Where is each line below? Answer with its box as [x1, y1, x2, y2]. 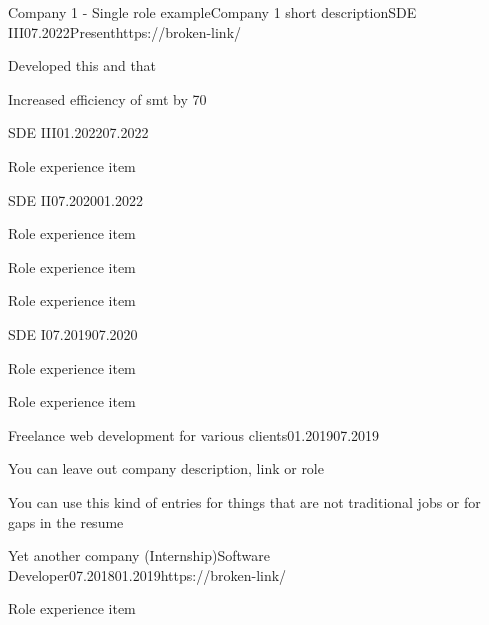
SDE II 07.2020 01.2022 [8, 189, 143, 210]
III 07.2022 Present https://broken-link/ [8, 21, 242, 42]
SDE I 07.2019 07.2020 [8, 323, 138, 344]
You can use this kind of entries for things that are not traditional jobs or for [8, 491, 481, 512]
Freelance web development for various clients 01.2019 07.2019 [8, 424, 380, 445]
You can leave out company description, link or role [8, 458, 324, 479]
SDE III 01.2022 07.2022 [8, 122, 149, 143]
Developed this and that [8, 55, 157, 76]
